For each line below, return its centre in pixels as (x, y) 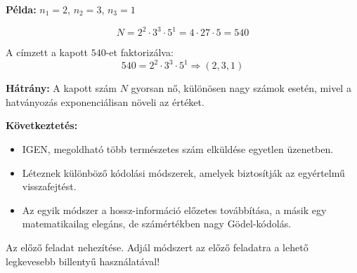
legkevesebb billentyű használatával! (83, 261)
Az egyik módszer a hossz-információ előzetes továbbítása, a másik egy (174, 209)
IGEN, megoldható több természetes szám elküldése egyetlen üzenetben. (178, 148)
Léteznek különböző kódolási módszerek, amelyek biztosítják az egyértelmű (183, 172)
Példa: (21, 9)
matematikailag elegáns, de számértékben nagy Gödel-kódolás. (157, 224)
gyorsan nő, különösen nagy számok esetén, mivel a (241, 88)
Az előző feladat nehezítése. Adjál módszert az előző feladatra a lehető (157, 247)
